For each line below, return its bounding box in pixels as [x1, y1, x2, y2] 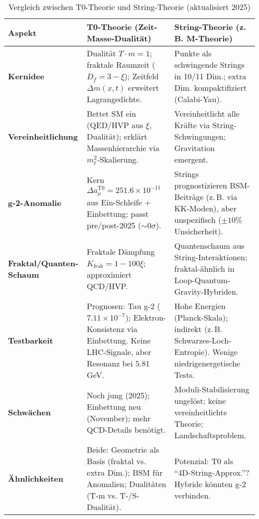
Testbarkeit [8, 335, 53, 346]
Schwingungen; [174, 131, 226, 142]
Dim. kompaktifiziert [174, 82, 247, 93]
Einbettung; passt [87, 207, 149, 219]
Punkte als [174, 47, 212, 59]
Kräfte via [174, 119, 210, 131]
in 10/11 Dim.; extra [174, 70, 247, 82]
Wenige [212, 346, 238, 357]
